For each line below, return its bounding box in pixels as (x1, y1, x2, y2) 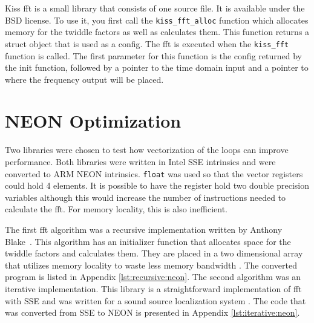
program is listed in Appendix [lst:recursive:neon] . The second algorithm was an (5, 270, 301, 283)
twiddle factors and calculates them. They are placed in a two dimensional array (5, 247, 303, 259)
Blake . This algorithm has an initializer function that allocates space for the (5, 235, 291, 247)
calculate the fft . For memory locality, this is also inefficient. (5, 203, 227, 215)
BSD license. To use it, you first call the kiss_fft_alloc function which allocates (5, 13, 309, 26)
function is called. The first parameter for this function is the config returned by (5, 49, 302, 62)
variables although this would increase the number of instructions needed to (5, 191, 286, 203)
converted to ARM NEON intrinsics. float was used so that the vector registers (5, 167, 303, 180)
